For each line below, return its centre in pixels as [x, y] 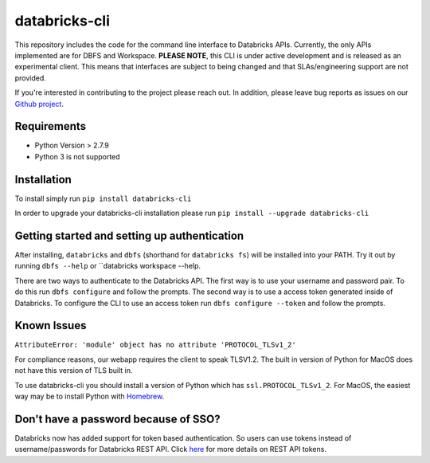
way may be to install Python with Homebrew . [90, 396]
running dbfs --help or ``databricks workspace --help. [108, 266]
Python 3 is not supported [77, 156]
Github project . [39, 104]
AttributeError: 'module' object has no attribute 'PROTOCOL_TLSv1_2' [155, 345]
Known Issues [51, 326]
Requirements [51, 126]
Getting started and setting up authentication [129, 235]
